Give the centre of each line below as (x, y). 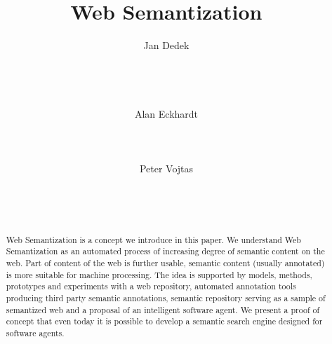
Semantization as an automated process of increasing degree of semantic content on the (165, 251)
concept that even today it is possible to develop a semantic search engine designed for (164, 321)
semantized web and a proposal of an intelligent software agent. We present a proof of (163, 309)
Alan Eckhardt (166, 114)
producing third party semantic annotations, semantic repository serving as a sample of (166, 297)
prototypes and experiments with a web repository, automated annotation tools (151, 286)
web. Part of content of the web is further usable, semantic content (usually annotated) (165, 262)
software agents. (35, 332)
